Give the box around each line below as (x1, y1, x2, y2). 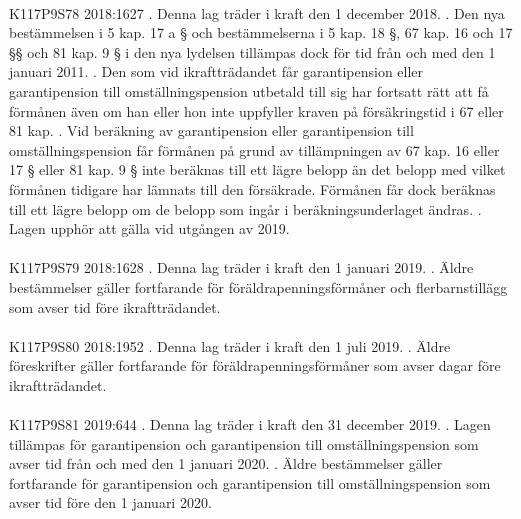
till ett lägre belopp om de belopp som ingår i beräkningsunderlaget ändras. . (9, 198, 482, 219)
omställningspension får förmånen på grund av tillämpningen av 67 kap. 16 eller (9, 139, 500, 160)
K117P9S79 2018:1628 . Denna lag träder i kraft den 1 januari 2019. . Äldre (9, 257, 474, 278)
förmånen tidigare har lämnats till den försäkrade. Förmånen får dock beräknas (9, 178, 496, 199)
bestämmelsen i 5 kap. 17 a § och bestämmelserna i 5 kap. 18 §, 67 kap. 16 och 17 (9, 22, 513, 43)
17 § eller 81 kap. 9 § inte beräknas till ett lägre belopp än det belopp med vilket (9, 159, 506, 180)
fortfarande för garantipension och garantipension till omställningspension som (9, 472, 491, 493)
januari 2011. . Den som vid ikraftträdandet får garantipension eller (9, 61, 424, 82)
